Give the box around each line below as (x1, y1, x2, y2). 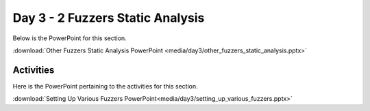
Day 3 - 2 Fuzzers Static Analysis (12, 10, 205, 25)
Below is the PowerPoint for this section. (12, 34, 127, 42)
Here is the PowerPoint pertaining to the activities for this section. (12, 82, 198, 90)
